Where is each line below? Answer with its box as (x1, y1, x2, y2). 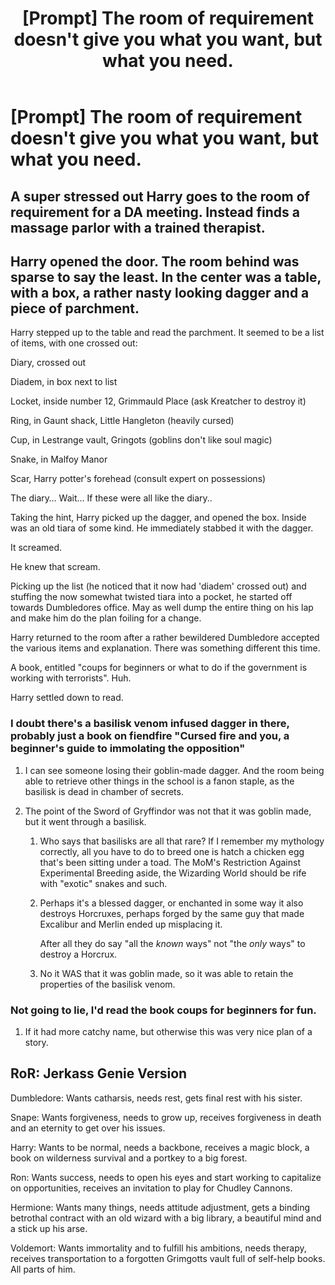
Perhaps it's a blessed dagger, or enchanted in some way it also (39, 897, 304, 909)
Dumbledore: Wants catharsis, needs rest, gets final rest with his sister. (10, 1092, 303, 1104)
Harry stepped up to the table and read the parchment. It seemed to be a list (10, 327, 325, 339)
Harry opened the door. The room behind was (10, 253, 300, 270)
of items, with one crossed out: (10, 337, 138, 349)
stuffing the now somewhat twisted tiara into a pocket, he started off (10, 591, 293, 603)
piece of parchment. (10, 300, 140, 317)
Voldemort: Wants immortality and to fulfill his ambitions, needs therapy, (10, 1242, 307, 1254)
